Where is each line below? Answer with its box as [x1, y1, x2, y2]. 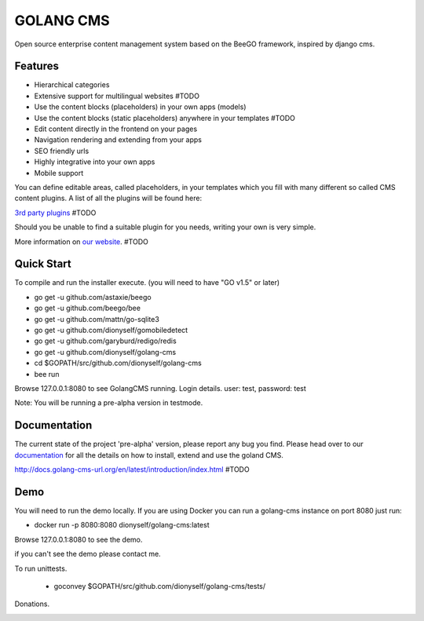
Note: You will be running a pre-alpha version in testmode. [14, 398, 203, 407]
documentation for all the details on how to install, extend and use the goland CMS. [14, 450, 284, 459]
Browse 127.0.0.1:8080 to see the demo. [14, 535, 143, 544]
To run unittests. [14, 564, 68, 573]
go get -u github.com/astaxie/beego [34, 292, 152, 301]
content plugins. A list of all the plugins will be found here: [14, 193, 203, 203]
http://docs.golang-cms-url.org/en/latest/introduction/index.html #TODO [14, 465, 250, 474]
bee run [34, 369, 60, 378]
